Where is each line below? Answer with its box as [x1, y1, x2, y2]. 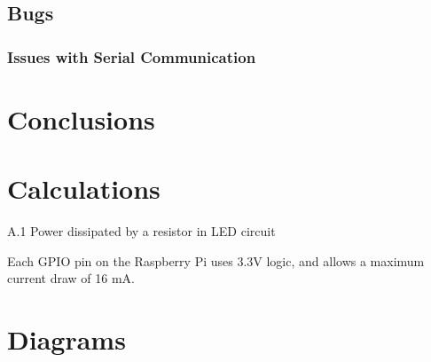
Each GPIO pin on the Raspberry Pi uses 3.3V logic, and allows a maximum [7, 251, 425, 270]
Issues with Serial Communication [7, 45, 256, 67]
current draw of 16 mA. [7, 269, 136, 287]
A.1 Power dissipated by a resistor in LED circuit [7, 222, 276, 240]
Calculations [7, 170, 161, 207]
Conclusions [7, 100, 155, 137]
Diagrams [7, 321, 126, 358]
